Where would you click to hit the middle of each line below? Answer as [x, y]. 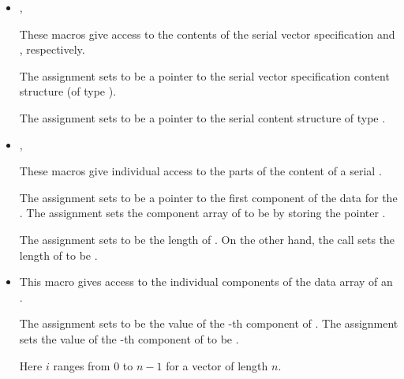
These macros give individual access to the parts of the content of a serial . [200, 171]
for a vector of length [217, 365]
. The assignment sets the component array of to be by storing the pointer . [202, 213]
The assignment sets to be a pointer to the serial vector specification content [204, 75]
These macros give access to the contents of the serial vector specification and [207, 34]
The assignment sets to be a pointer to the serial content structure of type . [202, 117]
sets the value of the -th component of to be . [129, 338]
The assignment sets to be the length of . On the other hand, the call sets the [207, 239]
